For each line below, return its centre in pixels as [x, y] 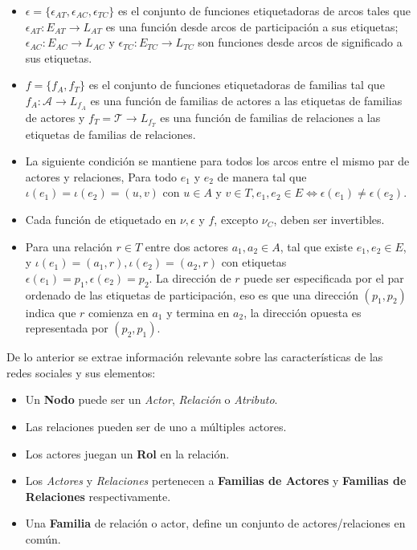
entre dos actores [187, 246]
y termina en [198, 312]
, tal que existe [316, 246]
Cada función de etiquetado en [101, 220]
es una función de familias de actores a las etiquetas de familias [246, 100]
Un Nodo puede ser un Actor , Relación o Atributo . [151, 399]
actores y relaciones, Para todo [101, 176]
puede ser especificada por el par [324, 277]
